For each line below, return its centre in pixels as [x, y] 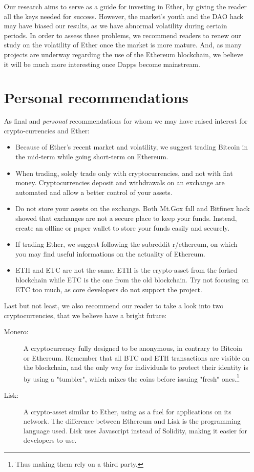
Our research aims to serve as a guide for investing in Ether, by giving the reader [126, 6]
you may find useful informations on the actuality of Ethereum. [110, 253]
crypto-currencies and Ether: [47, 130]
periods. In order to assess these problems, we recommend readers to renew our [123, 35]
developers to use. [50, 440]
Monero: [16, 332]
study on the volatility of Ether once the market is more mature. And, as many [123, 45]
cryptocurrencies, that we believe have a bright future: [85, 315]
